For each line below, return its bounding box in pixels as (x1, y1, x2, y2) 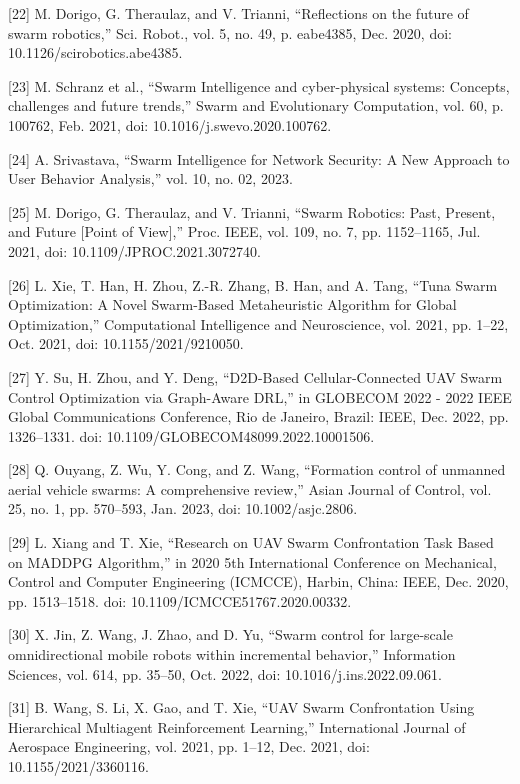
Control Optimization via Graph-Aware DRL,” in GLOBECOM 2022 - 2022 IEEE (8, 386, 512, 407)
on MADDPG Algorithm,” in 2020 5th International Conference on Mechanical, (8, 551, 497, 572)
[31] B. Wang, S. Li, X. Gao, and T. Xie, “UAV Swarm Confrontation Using (8, 697, 475, 718)
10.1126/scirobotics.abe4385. (8, 42, 183, 63)
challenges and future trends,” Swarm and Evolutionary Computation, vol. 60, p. (8, 95, 504, 116)
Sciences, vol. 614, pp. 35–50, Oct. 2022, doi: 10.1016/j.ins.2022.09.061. (8, 663, 442, 684)
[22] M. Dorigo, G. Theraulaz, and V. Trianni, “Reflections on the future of (8, 3, 469, 23)
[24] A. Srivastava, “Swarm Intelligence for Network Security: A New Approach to (8, 148, 510, 169)
